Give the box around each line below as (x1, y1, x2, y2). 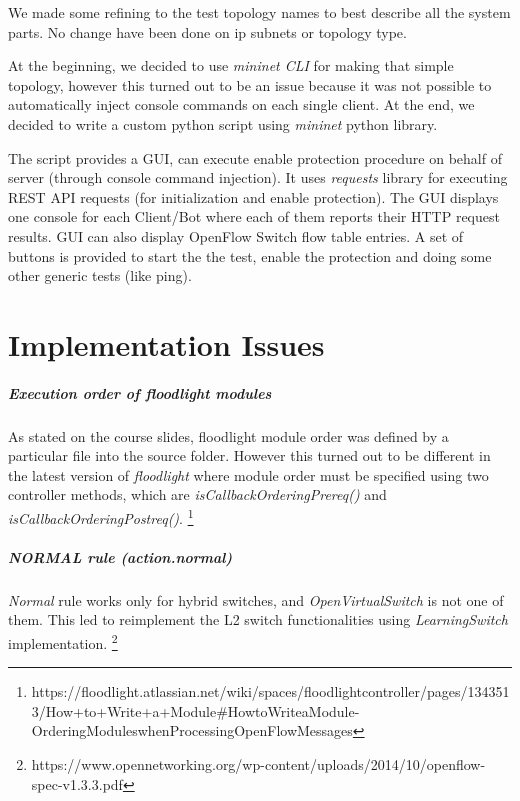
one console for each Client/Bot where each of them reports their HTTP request (8, 206, 500, 227)
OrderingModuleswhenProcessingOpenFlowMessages (31, 720, 353, 741)
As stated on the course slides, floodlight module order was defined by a (8, 425, 449, 446)
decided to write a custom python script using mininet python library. (8, 113, 438, 134)
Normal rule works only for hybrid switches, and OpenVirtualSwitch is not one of (8, 589, 504, 610)
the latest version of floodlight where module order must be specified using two (8, 464, 489, 485)
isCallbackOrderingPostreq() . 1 (8, 505, 194, 528)
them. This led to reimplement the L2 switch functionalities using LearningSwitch (8, 609, 508, 630)
